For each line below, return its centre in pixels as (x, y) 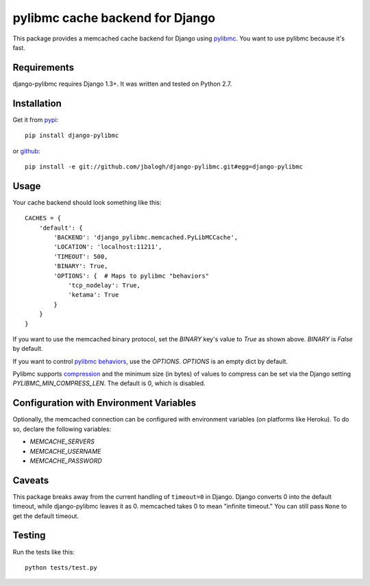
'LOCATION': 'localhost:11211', (108, 247)
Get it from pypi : (36, 119)
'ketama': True (94, 295)
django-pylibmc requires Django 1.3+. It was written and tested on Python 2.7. (122, 84)
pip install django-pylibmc (72, 136)
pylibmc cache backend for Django (114, 18)
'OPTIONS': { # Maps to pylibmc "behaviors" (131, 276)
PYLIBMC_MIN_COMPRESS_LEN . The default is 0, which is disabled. (109, 383)
